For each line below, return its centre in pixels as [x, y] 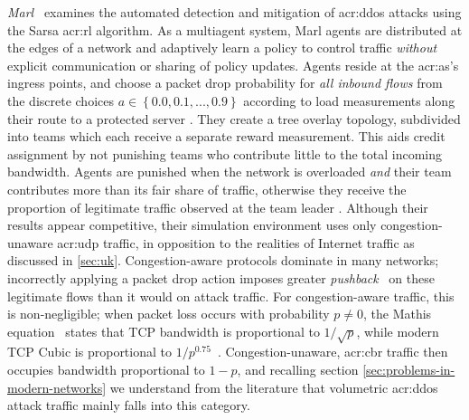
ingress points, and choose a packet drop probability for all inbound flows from [225, 83]
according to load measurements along [349, 100]
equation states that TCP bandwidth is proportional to [164, 331]
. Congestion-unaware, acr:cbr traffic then [333, 352]
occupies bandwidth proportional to [106, 370]
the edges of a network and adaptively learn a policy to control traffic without [222, 48]
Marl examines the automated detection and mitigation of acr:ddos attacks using [234, 12]
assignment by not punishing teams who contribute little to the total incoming [225, 153]
